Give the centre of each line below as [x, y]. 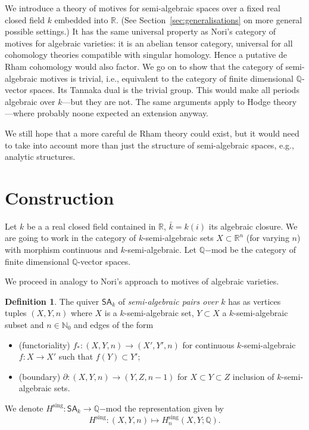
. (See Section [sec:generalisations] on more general [209, 19]
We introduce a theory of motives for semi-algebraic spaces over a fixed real [143, 8]
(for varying [268, 238]
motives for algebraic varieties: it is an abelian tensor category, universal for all [149, 43]
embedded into [81, 19]
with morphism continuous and [61, 250]
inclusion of [253, 376]
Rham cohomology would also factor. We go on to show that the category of [144, 66]
